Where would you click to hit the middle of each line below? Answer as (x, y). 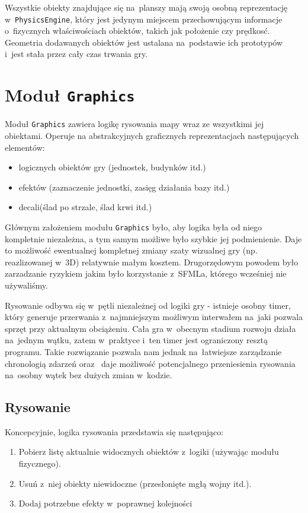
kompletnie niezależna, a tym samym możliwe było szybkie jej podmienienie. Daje (153, 238)
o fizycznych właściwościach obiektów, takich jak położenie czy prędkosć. (137, 31)
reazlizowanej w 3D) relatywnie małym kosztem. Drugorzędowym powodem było (152, 262)
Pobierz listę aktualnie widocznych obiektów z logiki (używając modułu (149, 452)
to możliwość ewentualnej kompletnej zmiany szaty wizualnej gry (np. (131, 250)
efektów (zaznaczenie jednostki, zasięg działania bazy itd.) (124, 187)
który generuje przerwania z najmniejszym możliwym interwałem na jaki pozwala (154, 317)
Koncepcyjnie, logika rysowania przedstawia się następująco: (114, 431)
